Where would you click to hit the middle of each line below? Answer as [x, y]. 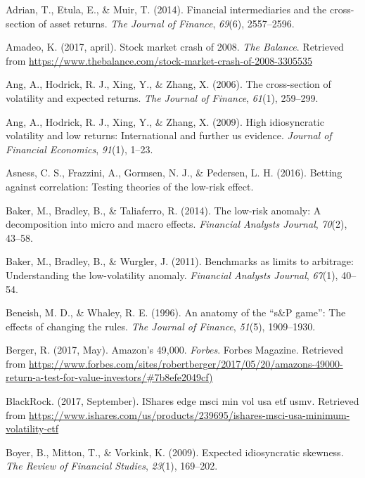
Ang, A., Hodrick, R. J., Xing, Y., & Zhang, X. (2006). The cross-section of [168, 84]
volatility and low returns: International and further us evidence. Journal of [169, 135]
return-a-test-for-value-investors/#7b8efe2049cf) [109, 377]
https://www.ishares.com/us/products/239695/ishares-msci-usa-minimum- [190, 414]
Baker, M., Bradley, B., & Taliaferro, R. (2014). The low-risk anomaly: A [164, 210]
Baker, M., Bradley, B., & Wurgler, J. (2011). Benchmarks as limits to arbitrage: [180, 261]
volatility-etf [32, 428]
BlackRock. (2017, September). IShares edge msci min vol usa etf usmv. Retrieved [182, 401]
